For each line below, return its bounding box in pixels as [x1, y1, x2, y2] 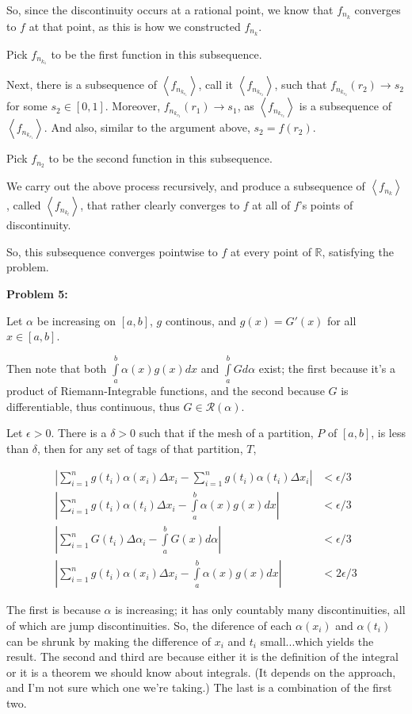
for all [327, 312, 357, 328]
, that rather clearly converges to [80, 197, 240, 213]
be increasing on [36, 312, 116, 328]
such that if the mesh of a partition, [139, 424, 314, 441]
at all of [252, 197, 291, 213]
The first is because [6, 601, 101, 618]
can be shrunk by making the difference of [6, 632, 211, 649]
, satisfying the [322, 243, 394, 259]
